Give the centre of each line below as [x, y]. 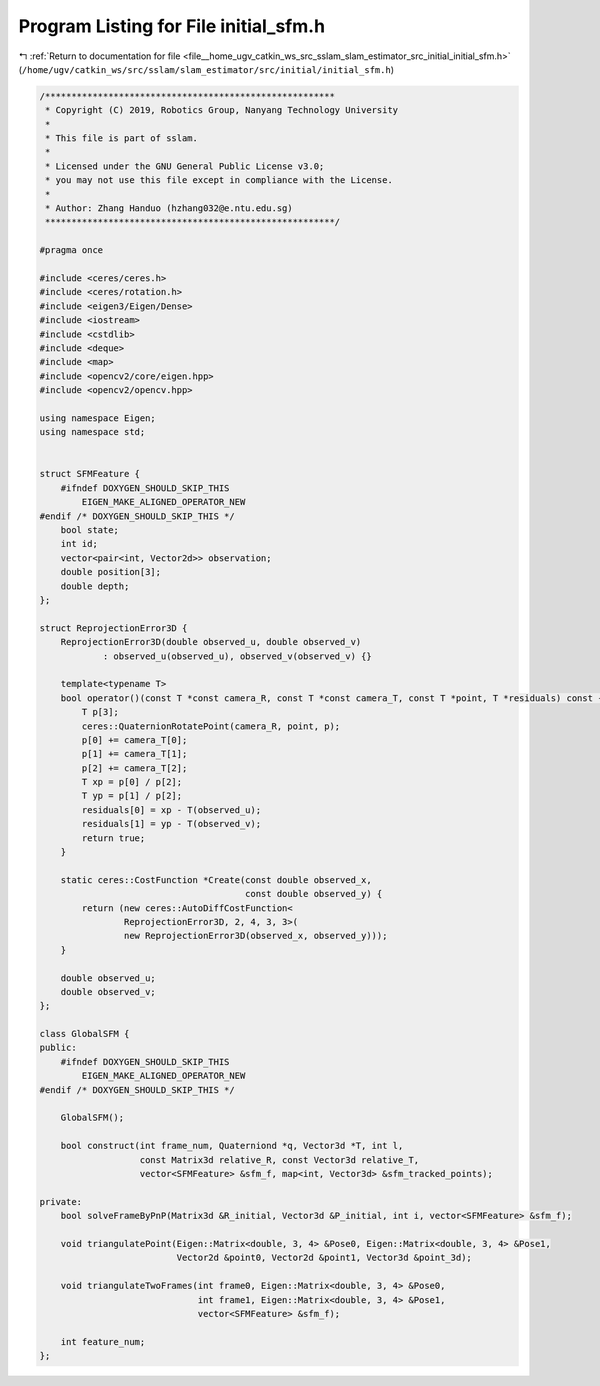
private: [61, 1201]
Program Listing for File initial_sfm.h [171, 26]
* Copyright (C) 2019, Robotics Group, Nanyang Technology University [222, 110]
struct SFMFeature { [89, 474]
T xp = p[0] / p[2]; [132, 782]
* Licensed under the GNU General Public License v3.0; [185, 166]
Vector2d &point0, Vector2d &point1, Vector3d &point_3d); [324, 1258]
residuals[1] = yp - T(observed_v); [171, 824]
